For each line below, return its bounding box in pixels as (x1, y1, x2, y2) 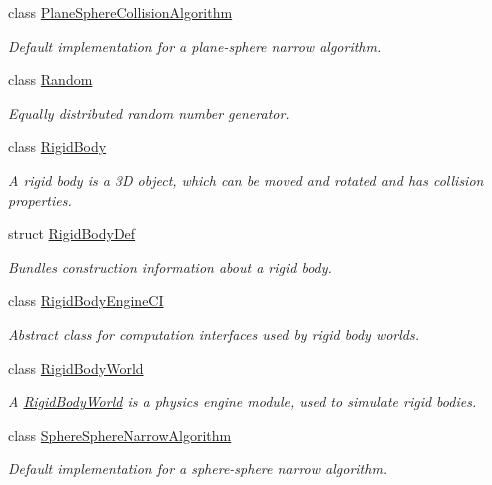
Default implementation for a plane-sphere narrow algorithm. (8, 35, 382, 56)
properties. (8, 189, 72, 210)
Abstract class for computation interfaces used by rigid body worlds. (8, 323, 420, 344)
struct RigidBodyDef (8, 223, 136, 244)
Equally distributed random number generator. (8, 102, 290, 123)
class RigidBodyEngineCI (8, 290, 164, 311)
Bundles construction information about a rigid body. (8, 256, 332, 277)
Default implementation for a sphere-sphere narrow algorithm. (8, 458, 388, 479)
